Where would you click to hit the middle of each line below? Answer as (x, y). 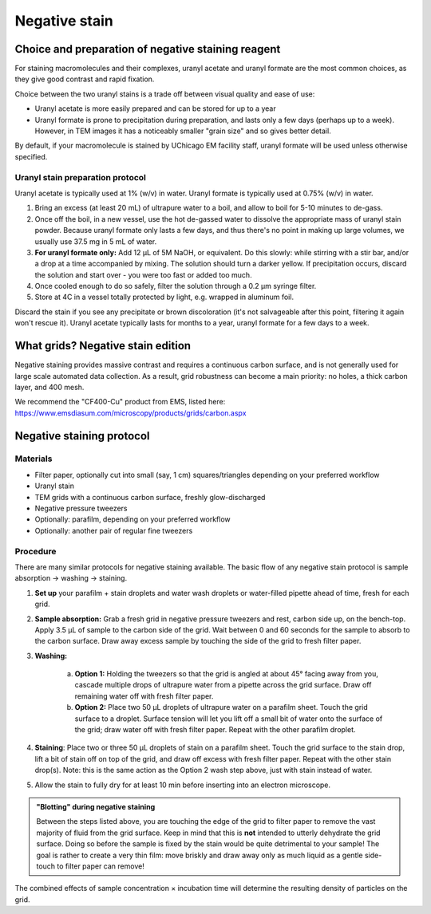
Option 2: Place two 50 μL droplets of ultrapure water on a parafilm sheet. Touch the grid (221, 707)
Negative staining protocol (83, 436)
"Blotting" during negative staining (96, 806)
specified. (31, 156)
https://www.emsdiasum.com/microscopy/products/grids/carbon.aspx (130, 413)
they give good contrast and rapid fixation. (85, 79)
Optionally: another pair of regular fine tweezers (114, 530)
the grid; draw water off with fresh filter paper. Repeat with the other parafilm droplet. (215, 730)
